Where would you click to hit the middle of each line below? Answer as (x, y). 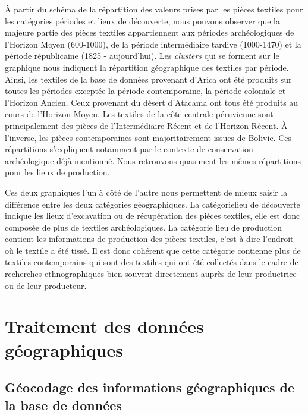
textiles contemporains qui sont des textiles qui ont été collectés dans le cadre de (152, 262)
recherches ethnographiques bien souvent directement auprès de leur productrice (151, 274)
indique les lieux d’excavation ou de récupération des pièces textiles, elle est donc (153, 216)
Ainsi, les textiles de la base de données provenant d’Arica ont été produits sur (148, 79)
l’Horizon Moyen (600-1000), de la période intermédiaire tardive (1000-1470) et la (153, 44)
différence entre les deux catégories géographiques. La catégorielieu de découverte (153, 204)
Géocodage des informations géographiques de (150, 387)
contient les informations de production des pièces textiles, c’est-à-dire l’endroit (149, 239)
